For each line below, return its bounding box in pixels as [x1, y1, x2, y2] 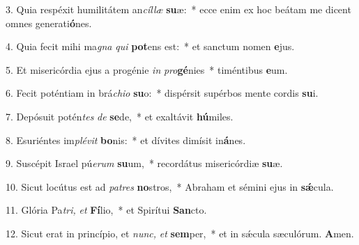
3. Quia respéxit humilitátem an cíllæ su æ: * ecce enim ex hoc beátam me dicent [6, 2, 351, 16]
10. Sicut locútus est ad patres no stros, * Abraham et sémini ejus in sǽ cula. [6, 179, 334, 193]
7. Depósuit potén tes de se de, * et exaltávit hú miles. [6, 109, 234, 123]
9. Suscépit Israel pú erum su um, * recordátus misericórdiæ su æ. [6, 156, 283, 171]
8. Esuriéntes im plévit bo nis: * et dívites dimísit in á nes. [6, 132, 246, 147]
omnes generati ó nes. [6, 15, 92, 30]
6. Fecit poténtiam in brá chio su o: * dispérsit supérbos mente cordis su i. [6, 86, 319, 100]
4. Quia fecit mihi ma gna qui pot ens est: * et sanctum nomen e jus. [6, 39, 295, 54]
